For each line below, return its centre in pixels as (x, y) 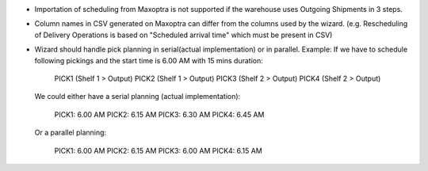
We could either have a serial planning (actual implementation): (138, 97)
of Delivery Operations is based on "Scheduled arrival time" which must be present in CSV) (183, 35)
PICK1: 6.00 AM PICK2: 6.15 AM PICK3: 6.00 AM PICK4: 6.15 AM (159, 150)
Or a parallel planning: (71, 133)
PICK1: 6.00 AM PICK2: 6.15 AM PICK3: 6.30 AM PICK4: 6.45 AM (159, 114)
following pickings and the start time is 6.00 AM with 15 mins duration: (149, 60)
